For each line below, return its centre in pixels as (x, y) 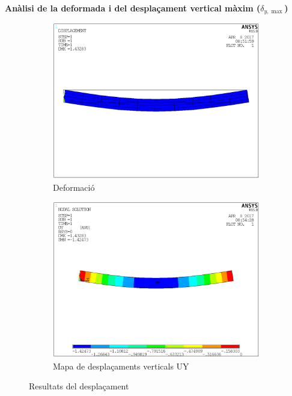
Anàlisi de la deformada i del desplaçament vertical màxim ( (133, 8)
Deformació (74, 187)
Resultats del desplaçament (79, 386)
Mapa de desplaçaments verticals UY (121, 366)
